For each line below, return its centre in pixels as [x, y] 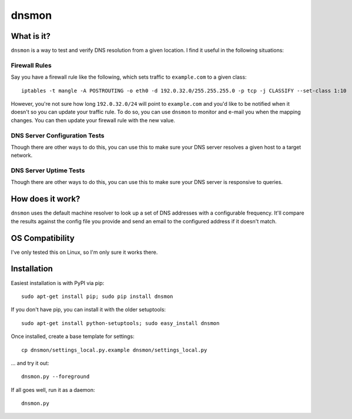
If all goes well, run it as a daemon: [53, 390]
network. [22, 155]
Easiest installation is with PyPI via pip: [58, 283]
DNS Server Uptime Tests [48, 170]
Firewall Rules [31, 65]
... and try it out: [30, 363]
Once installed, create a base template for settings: [73, 336]
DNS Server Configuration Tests [58, 135]
